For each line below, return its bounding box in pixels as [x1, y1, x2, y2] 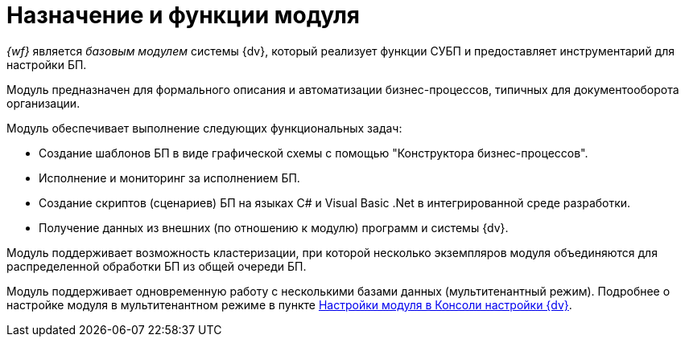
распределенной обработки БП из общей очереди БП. [6, 259, 307, 273]
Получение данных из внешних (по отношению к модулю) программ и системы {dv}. [39, 220, 509, 235]
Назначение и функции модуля [6, 2, 361, 29]
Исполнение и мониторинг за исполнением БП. [39, 170, 300, 185]
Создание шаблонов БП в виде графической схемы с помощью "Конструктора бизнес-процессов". [39, 145, 588, 160]
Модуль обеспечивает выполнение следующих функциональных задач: [6, 120, 402, 135]
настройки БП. [6, 57, 87, 71]
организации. [6, 96, 80, 110]
